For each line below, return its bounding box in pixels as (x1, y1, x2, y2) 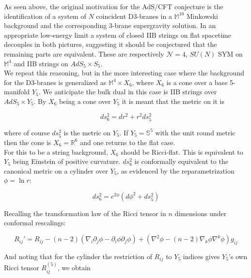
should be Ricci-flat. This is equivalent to (121, 146, 243, 157)
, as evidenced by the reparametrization (117, 165, 235, 176)
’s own (228, 251, 248, 261)
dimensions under (174, 208, 227, 218)
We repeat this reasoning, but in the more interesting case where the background (4, 68, 244, 78)
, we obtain (57, 263, 91, 273)
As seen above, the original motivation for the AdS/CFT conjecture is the (4, 1, 223, 11)
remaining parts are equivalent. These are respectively (4, 48, 164, 59)
